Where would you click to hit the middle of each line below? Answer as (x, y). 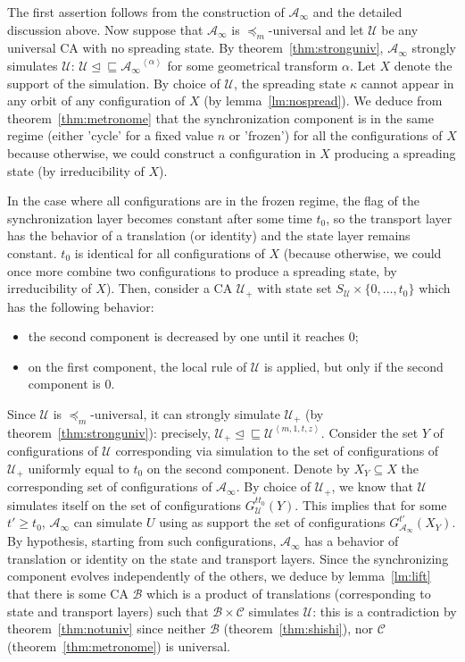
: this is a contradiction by (385, 611)
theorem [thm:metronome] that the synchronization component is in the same (220, 117)
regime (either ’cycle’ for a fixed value (111, 135)
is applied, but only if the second (353, 366)
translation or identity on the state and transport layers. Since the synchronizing (228, 558)
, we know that (372, 486)
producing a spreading (395, 152)
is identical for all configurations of (170, 252)
